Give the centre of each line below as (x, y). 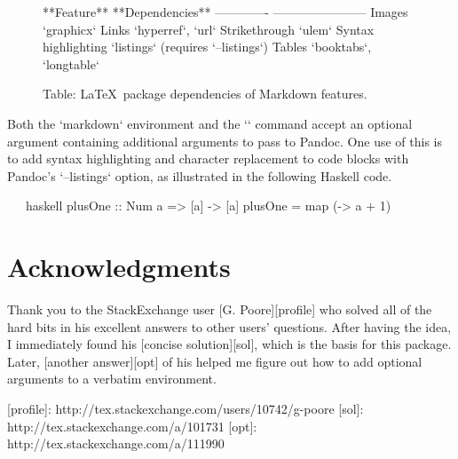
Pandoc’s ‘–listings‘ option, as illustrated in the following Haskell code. (200, 175)
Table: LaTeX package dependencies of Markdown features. (205, 94)
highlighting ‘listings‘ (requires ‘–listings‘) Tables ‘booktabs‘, (207, 47)
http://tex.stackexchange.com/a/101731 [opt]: (132, 426)
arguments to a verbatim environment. (112, 379)
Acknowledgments (119, 267)
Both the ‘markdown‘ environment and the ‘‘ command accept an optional (210, 123)
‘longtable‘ (71, 63)
